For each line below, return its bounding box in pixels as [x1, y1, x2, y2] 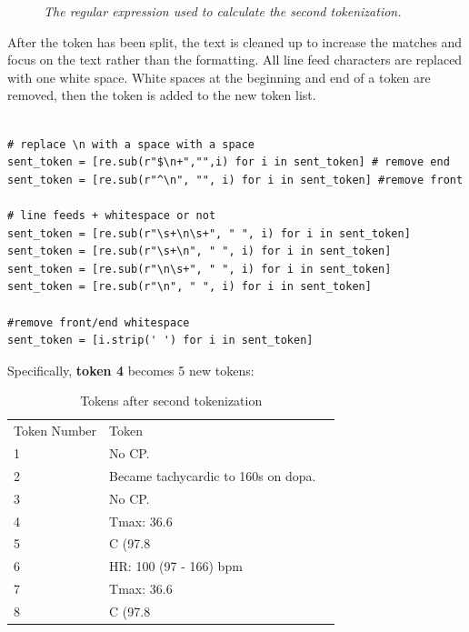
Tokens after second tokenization [80, 391, 263, 410]
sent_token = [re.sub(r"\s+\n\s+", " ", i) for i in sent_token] [7, 226, 411, 240]
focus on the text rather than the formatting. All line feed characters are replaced [7, 50, 463, 69]
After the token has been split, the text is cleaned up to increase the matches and [7, 32, 463, 51]
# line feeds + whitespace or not [7, 208, 216, 222]
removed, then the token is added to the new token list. [7, 85, 316, 105]
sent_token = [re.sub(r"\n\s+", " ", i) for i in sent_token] [7, 262, 392, 276]
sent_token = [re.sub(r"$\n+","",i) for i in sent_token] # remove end [7, 155, 450, 169]
